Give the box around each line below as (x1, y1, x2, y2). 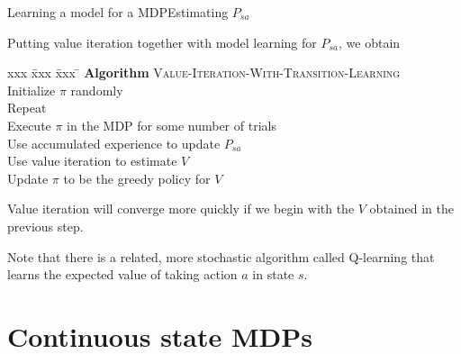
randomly (70, 80, 123, 99)
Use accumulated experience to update (7, 133, 221, 152)
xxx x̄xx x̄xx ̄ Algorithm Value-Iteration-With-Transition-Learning (7, 63, 401, 82)
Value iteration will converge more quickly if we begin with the (7, 199, 355, 218)
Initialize (7, 80, 56, 99)
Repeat (7, 98, 47, 117)
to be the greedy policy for (63, 168, 211, 187)
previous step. (7, 216, 84, 235)
